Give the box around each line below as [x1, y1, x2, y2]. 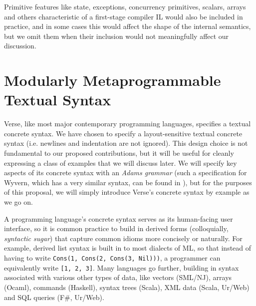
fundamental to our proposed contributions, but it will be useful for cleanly [4, 148, 234, 158]
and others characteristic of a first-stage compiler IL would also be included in [4, 11, 243, 21]
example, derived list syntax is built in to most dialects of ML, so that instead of [4, 243, 252, 253]
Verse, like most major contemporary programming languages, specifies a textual [4, 118, 251, 129]
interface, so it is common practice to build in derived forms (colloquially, [4, 223, 229, 234]
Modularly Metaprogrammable [4, 70, 221, 90]
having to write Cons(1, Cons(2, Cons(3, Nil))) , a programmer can [4, 253, 221, 263]
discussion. [4, 40, 36, 51]
